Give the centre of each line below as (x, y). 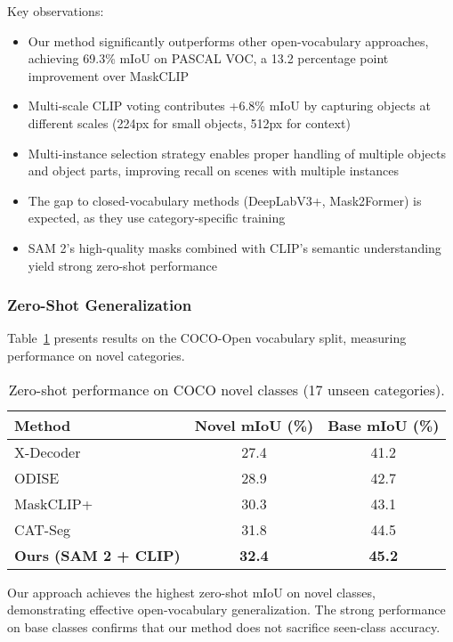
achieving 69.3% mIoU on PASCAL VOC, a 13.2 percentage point (208, 58)
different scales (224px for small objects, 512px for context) (189, 122)
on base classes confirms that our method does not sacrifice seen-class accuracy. (224, 626)
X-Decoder (48, 451)
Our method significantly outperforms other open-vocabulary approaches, (228, 41)
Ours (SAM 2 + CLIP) (97, 555)
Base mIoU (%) (384, 425)
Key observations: (56, 11)
